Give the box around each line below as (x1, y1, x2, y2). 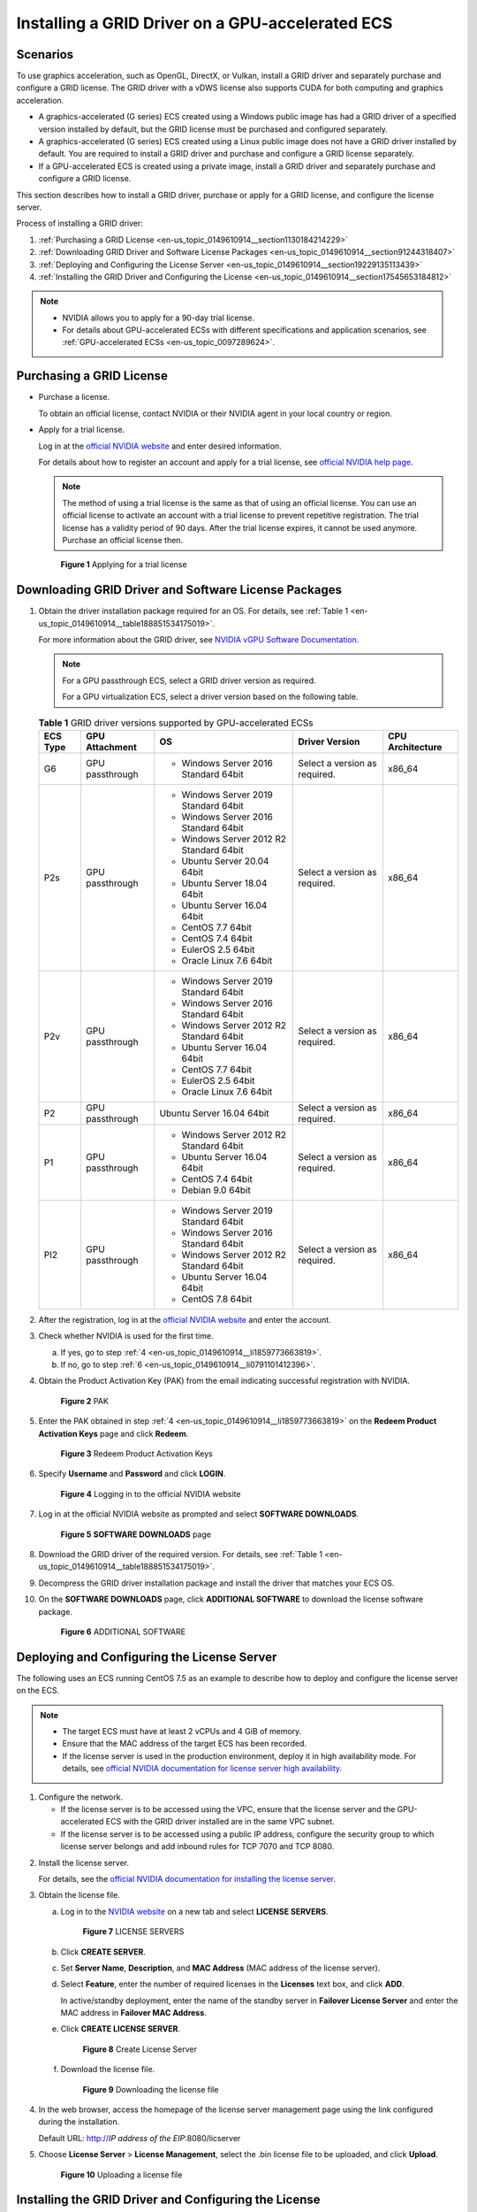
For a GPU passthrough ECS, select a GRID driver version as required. (62, 675, 317, 686)
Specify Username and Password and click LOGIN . (38, 1469, 226, 1479)
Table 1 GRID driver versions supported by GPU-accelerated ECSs (38, 717, 314, 729)
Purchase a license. (38, 392, 110, 403)
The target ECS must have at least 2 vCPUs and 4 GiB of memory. (62, 1726, 302, 1737)
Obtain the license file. (38, 1890, 121, 1901)
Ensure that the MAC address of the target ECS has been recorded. (62, 1739, 307, 1749)
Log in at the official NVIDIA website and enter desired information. (38, 441, 282, 451)
